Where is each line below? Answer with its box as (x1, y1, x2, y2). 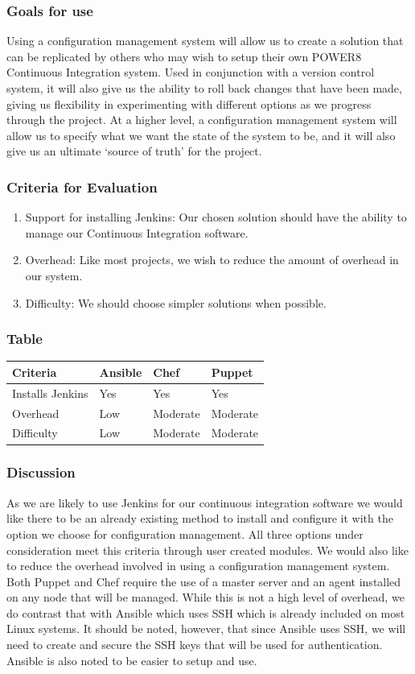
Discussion (6, 462, 76, 482)
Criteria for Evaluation (6, 176, 158, 196)
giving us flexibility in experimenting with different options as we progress (6, 95, 372, 112)
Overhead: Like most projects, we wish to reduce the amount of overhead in (25, 251, 399, 268)
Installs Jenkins (12, 384, 88, 401)
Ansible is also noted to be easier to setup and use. (6, 651, 257, 668)
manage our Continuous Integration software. (25, 224, 249, 241)
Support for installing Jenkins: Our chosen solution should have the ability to (25, 209, 407, 225)
